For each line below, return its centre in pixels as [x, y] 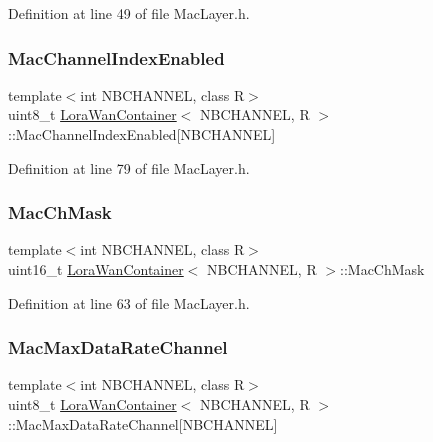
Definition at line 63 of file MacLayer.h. [129, 302]
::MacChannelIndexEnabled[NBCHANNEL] [142, 134]
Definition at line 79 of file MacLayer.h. [129, 167]
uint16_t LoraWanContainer [96, 269]
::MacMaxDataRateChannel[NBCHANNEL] [143, 423]
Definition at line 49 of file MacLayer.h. [129, 13]
